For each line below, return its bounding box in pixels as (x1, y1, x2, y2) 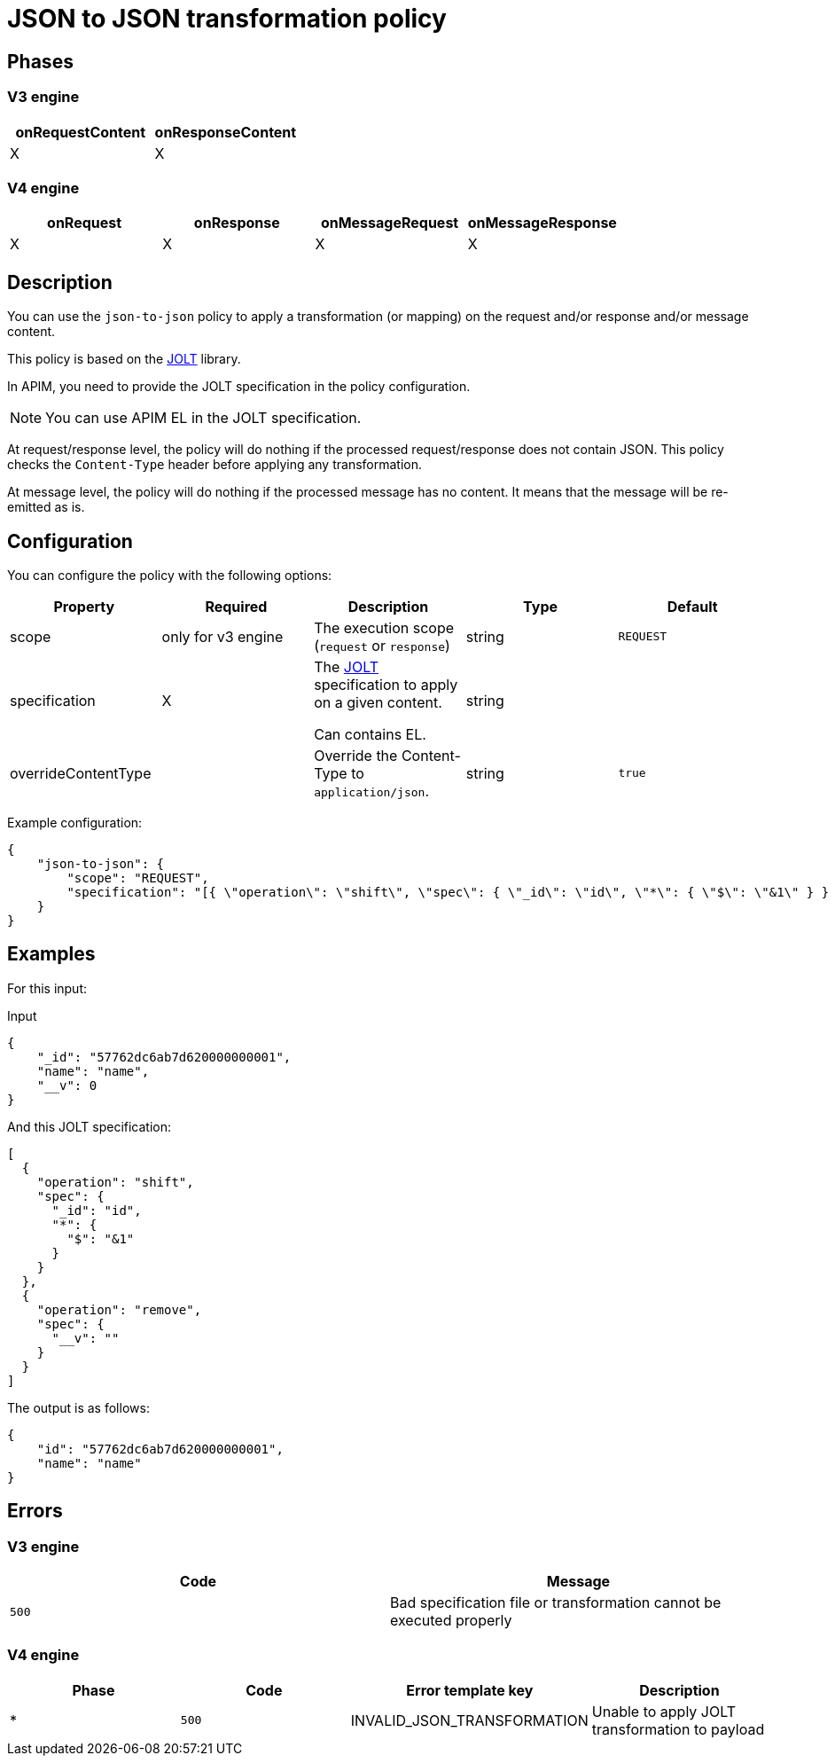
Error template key (406, 1681, 534, 1699)
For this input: (7, 980, 88, 996)
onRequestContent (15, 122, 146, 141)
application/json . (314, 781, 430, 800)
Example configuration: (7, 814, 143, 830)
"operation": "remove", (36, 1302, 202, 1317)
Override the (314, 746, 398, 764)
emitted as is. (7, 499, 85, 515)
